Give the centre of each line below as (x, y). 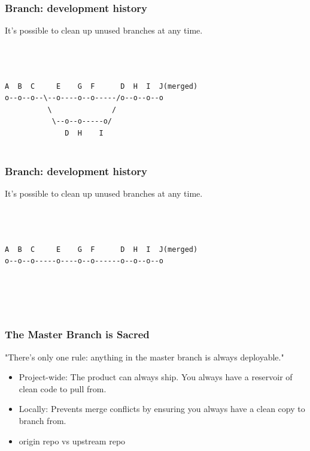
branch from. (42, 420)
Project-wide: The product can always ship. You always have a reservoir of (156, 377)
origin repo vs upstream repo (72, 441)
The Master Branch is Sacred (77, 334)
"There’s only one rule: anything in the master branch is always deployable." (145, 357)
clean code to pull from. (63, 388)
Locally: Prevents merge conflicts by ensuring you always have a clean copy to (162, 409)
